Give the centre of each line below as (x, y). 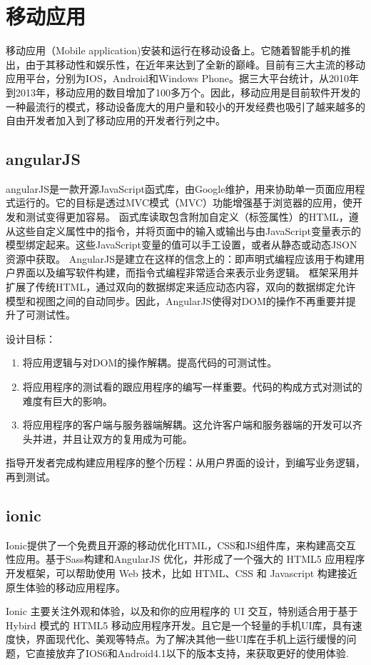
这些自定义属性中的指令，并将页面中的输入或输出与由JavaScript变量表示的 (188, 230)
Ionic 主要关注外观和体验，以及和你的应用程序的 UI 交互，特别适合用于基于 (182, 611)
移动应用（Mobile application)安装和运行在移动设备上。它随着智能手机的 (173, 50)
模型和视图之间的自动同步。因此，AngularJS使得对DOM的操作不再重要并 (176, 300)
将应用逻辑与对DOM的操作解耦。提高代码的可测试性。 (150, 362)
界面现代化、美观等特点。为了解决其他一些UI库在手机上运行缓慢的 (191, 639)
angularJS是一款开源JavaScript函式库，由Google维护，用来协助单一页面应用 (181, 188)
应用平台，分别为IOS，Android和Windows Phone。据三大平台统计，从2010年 (183, 78)
